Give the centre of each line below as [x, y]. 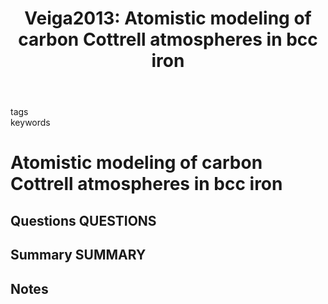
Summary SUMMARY [78, 255]
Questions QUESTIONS [83, 220]
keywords [30, 123]
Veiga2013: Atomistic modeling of [168, 18]
